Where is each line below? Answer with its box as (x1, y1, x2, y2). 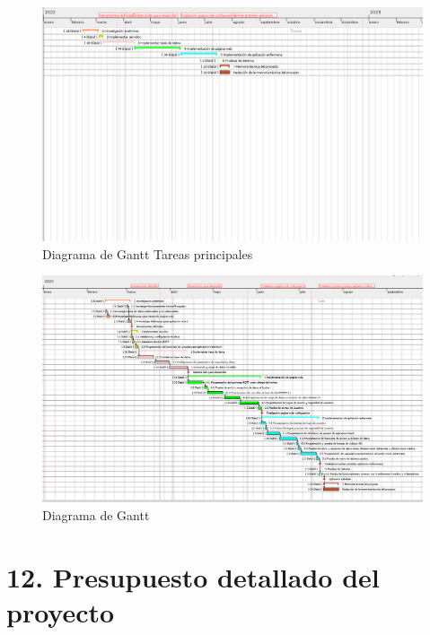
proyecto (6, 594, 115, 630)
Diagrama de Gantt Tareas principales (42, 244, 253, 263)
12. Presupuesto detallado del (6, 558, 380, 595)
